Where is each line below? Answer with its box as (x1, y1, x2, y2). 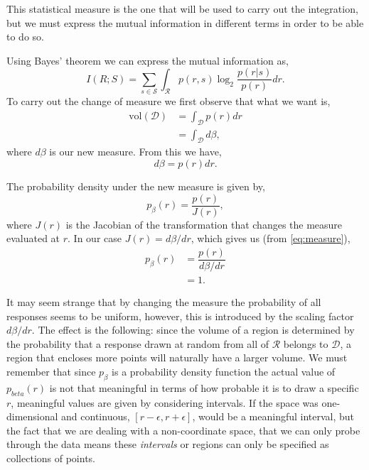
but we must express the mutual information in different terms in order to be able (6, 15, 364, 30)
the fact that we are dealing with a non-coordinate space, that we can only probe (6, 422, 360, 437)
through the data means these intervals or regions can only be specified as (6, 437, 329, 452)
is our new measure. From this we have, (49, 144, 222, 159)
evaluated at (6, 231, 60, 246)
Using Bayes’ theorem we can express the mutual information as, (6, 53, 289, 67)
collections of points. (6, 450, 95, 465)
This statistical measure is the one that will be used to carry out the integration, (6, 1, 358, 16)
